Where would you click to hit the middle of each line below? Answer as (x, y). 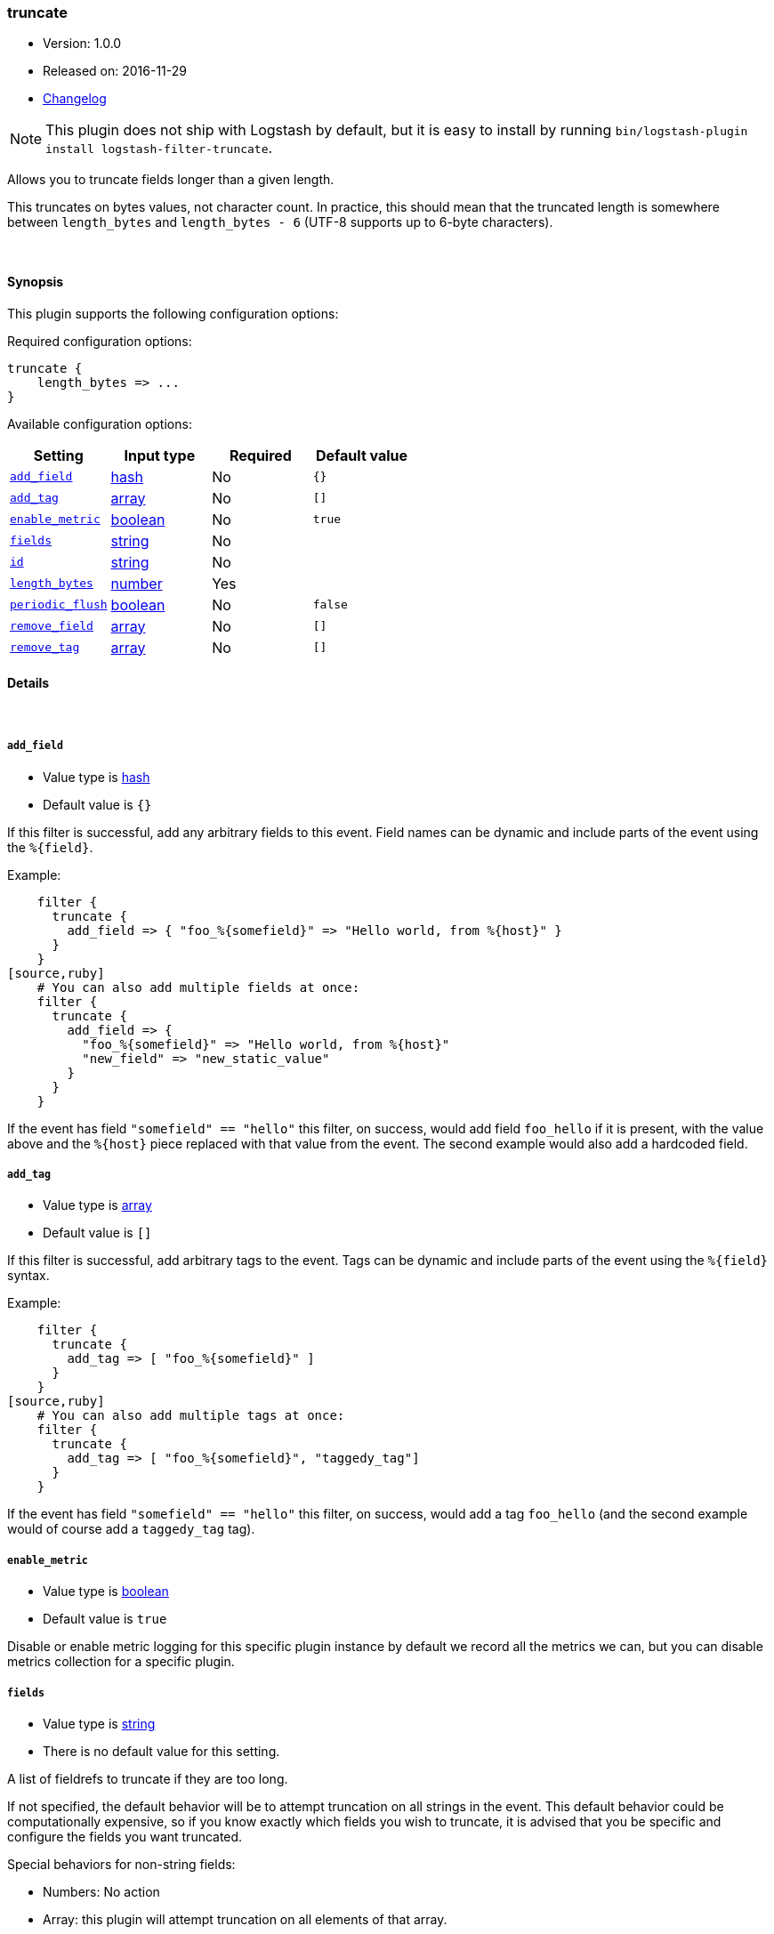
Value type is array (97, 1205)
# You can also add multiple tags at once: (191, 1416)
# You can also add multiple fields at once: (198, 987)
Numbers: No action (101, 1891)
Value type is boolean (106, 1592)
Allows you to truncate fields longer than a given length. (171, 180)
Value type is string (99, 1723)
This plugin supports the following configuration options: (173, 313)
